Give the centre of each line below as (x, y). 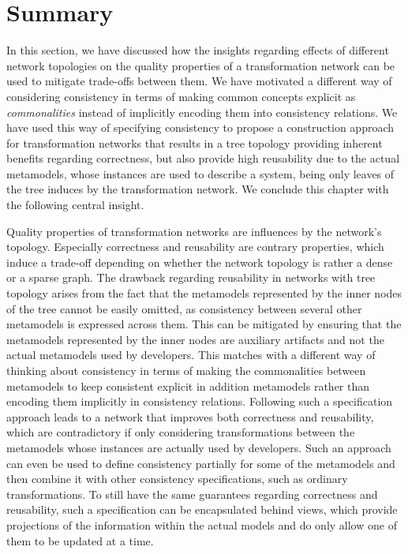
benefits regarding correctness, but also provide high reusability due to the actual (203, 158)
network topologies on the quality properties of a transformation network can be (201, 65)
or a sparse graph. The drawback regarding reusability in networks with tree (191, 277)
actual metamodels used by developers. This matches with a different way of (191, 355)
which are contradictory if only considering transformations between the (181, 432)
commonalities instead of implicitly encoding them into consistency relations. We (202, 112)
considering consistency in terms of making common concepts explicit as (181, 96)
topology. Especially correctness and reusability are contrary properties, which (195, 247)
